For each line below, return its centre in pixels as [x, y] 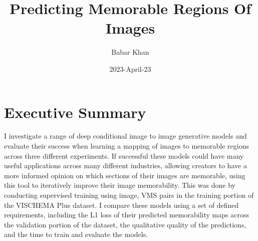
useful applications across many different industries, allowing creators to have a [125, 165]
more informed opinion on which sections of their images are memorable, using [125, 175]
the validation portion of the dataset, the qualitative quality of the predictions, [125, 224]
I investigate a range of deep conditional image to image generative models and [125, 136]
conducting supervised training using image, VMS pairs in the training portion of [129, 195]
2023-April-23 [130, 69]
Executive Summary [75, 112]
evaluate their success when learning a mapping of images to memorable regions [126, 146]
